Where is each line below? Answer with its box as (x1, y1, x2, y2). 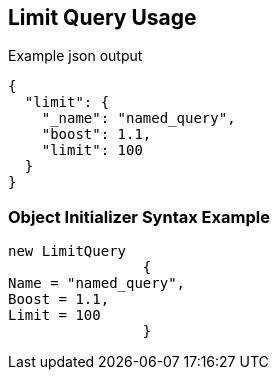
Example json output (8, 47, 143, 65)
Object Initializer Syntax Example (8, 206, 270, 227)
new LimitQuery (8, 243, 127, 260)
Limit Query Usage (8, 5, 197, 30)
